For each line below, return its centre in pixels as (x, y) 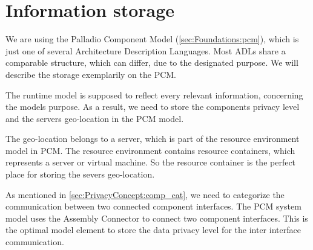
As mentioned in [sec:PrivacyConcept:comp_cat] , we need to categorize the (145, 194)
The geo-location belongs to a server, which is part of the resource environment (153, 139)
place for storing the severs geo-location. (80, 174)
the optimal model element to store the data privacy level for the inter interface (153, 230)
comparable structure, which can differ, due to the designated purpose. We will (152, 62)
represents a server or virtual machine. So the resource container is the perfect (151, 162)
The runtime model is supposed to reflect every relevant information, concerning (154, 95)
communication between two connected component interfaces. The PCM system (153, 206)
